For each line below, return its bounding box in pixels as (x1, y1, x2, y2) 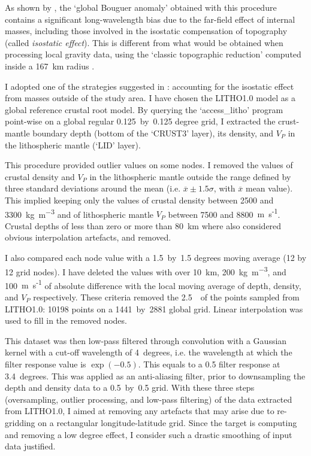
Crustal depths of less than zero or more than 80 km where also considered (5, 219, 282, 232)
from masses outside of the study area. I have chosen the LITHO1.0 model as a (5, 92, 295, 104)
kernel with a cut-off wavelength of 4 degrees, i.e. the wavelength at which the (5, 346, 292, 358)
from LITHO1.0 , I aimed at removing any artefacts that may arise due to (5, 405, 274, 417)
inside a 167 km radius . (5, 59, 95, 72)
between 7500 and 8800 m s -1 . (168, 206, 280, 220)
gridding (5, 416, 35, 428)
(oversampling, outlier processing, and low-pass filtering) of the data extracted (5, 393, 292, 405)
